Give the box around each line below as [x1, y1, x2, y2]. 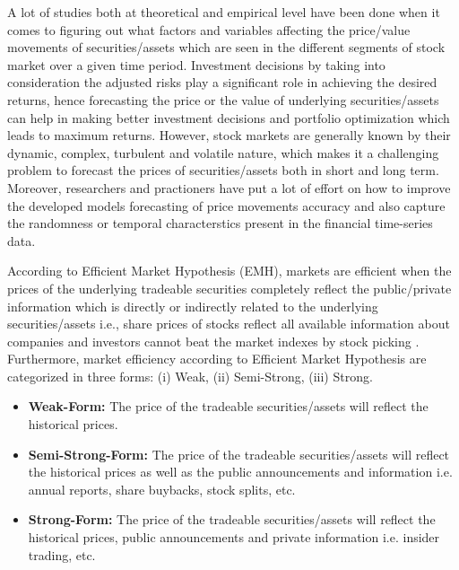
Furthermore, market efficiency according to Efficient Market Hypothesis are [7, 349, 427, 368]
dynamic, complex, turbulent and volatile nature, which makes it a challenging [7, 143, 439, 162]
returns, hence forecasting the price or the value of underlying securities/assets [7, 90, 439, 109]
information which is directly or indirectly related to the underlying [7, 296, 378, 315]
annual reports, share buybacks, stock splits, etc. [28, 479, 296, 498]
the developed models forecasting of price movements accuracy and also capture [7, 196, 446, 215]
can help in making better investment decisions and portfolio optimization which [7, 108, 450, 127]
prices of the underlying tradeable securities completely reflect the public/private [7, 278, 452, 297]
